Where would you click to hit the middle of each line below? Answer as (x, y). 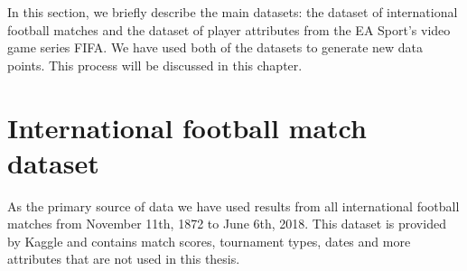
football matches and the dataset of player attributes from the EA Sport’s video (229, 29)
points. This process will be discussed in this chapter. (155, 65)
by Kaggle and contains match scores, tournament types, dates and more (209, 241)
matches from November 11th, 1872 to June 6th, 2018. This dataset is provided (227, 224)
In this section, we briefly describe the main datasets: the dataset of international (233, 12)
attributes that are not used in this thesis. (124, 259)
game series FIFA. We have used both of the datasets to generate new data (215, 47)
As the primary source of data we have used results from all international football (233, 206)
